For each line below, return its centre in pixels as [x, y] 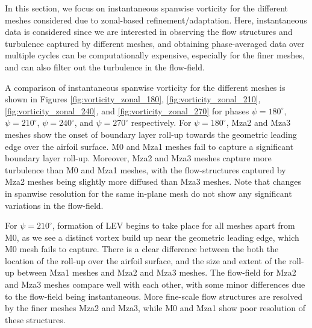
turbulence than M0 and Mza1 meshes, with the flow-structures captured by [145, 169]
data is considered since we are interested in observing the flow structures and [149, 32]
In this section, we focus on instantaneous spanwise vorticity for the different [147, 8]
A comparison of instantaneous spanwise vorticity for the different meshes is [145, 87]
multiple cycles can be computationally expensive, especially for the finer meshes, [155, 55]
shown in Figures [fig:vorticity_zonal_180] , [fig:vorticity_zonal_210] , [133, 99]
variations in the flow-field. [54, 205]
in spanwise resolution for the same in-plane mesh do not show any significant [148, 193]
